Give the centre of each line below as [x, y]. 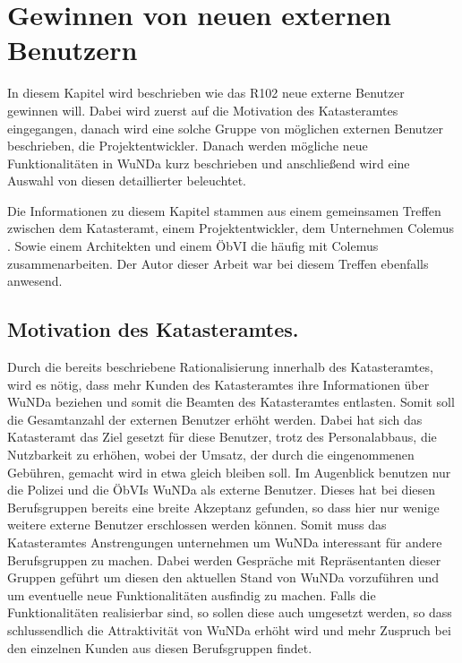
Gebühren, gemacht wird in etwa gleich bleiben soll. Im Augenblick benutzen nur [229, 472]
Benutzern [73, 50]
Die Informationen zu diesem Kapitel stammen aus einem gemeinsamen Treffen [224, 210]
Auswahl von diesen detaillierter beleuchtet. [127, 181]
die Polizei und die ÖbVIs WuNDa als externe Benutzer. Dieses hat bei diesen [222, 490]
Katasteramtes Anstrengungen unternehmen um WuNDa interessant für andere [225, 542]
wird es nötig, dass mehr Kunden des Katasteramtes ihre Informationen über [218, 384]
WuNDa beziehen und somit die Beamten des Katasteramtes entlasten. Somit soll [231, 402]
